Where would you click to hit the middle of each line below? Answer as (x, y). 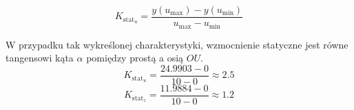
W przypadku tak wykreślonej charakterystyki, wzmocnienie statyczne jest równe (177, 44)
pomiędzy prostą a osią (135, 58)
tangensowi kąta (40, 58)
